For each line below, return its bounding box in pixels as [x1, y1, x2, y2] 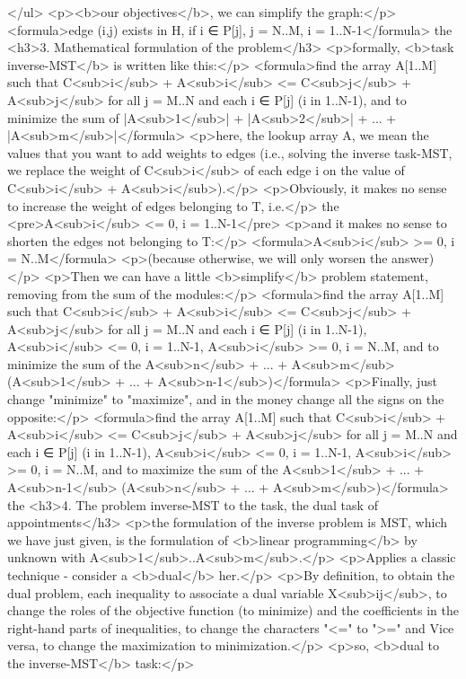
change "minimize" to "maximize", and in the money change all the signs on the [7, 390, 444, 409]
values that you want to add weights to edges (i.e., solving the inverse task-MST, [7, 143, 453, 162]
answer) [391, 249, 435, 268]
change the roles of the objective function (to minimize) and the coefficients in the [7, 601, 459, 620]
